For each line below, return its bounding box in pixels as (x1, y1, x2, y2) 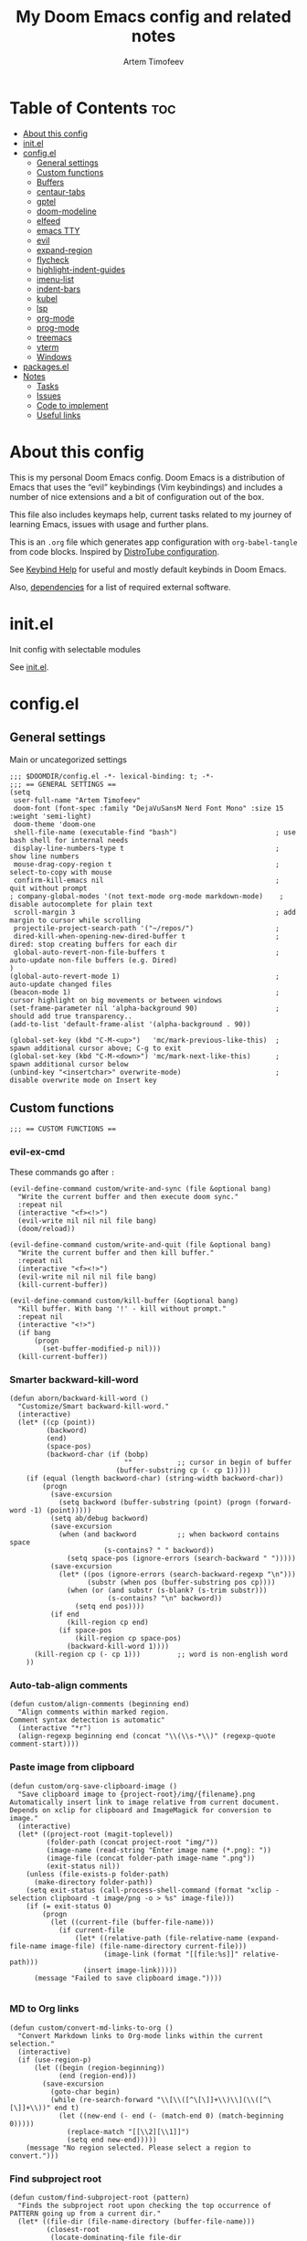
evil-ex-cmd (9, 1145, 66, 1158)
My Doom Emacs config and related (15, 6, 292, 27)
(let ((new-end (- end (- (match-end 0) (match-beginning (58, 2111, 284, 2120)
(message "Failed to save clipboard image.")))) (33, 1973, 223, 1982)
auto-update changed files (9, 980, 112, 989)
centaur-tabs (36, 186, 86, 197)
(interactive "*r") (17, 1724, 92, 1733)
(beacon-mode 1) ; (9, 987, 281, 997)
